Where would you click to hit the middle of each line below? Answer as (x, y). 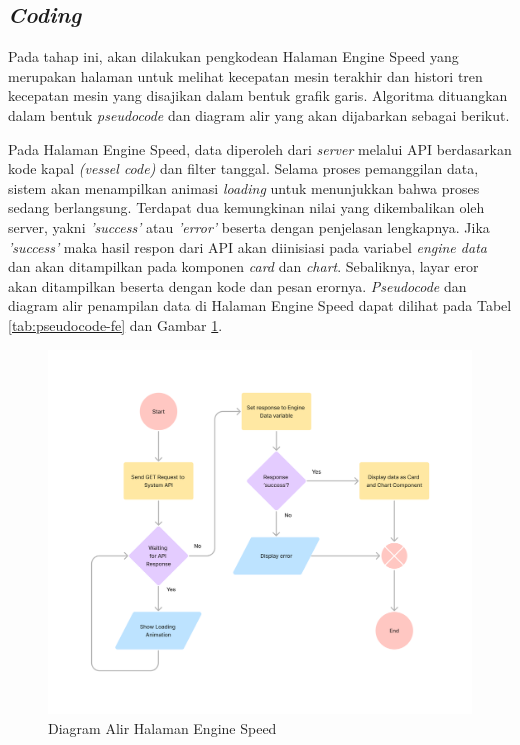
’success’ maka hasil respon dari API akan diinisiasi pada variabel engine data (247, 246)
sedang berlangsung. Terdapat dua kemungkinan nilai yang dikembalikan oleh (246, 207)
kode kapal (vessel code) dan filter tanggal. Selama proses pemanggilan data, (243, 168)
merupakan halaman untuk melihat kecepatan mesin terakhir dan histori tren (245, 75)
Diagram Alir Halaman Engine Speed (162, 727)
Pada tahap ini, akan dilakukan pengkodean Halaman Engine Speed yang (233, 56)
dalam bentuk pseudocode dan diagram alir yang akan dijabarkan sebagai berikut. (259, 114)
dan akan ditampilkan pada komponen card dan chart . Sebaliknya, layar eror (243, 266)
